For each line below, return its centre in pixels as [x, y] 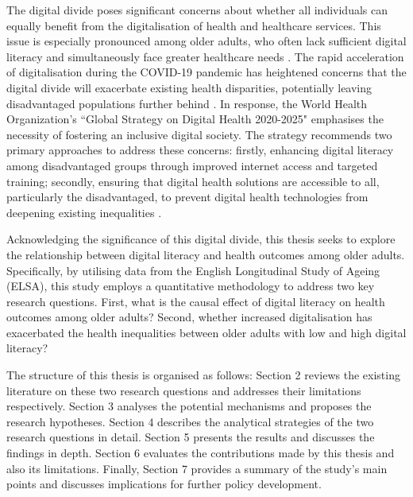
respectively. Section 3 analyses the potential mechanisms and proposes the [189, 406]
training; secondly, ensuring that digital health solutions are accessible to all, [193, 181]
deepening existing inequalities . [84, 212]
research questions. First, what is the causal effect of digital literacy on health [196, 301]
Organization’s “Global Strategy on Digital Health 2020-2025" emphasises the [195, 119]
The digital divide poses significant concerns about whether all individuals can [197, 10]
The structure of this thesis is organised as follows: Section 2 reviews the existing [203, 375]
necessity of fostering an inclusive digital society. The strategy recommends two [199, 134]
